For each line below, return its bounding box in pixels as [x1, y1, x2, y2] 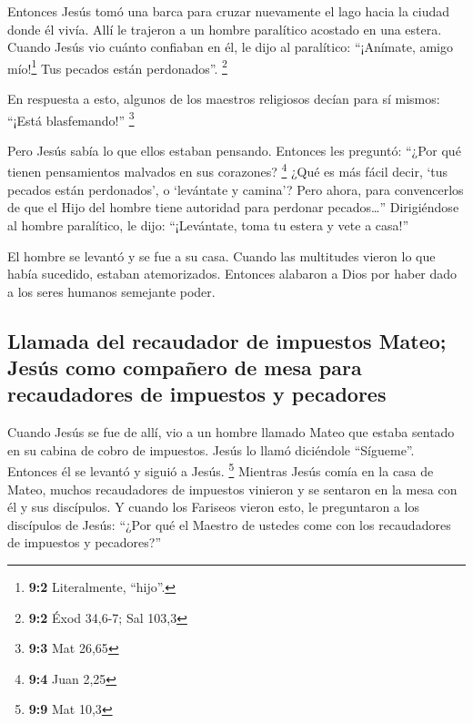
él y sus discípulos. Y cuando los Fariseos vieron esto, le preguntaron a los [7, 497, 419, 516]
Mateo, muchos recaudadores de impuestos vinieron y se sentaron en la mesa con [7, 479, 458, 498]
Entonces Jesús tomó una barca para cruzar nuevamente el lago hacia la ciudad [7, 2, 450, 20]
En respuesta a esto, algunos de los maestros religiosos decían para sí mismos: [7, 89, 440, 108]
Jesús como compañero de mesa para [7, 353, 362, 382]
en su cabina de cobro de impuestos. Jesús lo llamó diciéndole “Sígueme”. [7, 440, 415, 459]
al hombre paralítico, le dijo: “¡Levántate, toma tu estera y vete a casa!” [7, 215, 409, 234]
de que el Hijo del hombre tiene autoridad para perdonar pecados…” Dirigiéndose [7, 198, 459, 217]
